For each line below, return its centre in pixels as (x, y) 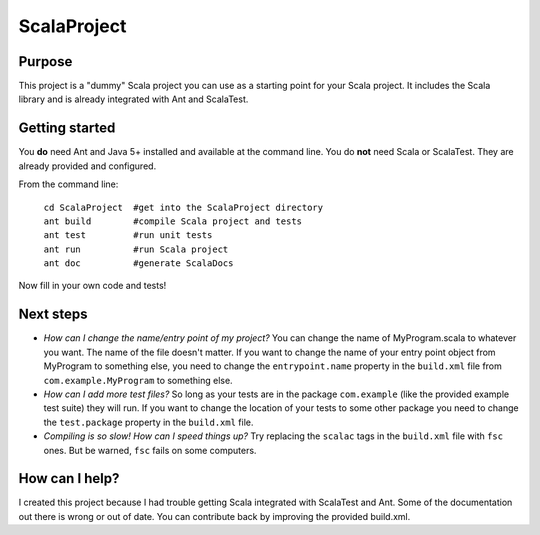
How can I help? (69, 478)
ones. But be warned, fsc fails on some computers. (150, 450)
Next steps (53, 314)
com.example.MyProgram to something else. (138, 380)
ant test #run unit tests (128, 235)
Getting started (67, 128)
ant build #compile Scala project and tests (173, 221)
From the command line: (68, 184)
